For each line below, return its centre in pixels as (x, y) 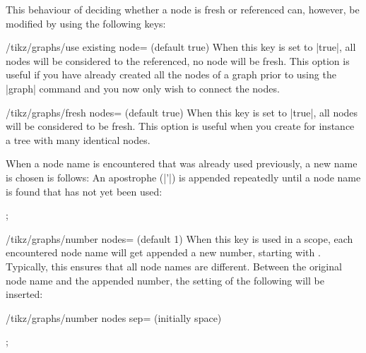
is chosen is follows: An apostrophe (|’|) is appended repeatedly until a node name (183, 177)
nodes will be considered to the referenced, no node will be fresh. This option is (178, 60)
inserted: (24, 294)
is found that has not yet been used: (84, 191)
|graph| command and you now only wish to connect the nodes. (143, 88)
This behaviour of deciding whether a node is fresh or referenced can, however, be (183, 9)
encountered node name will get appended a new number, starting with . (163, 252)
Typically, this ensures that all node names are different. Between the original (174, 266)
